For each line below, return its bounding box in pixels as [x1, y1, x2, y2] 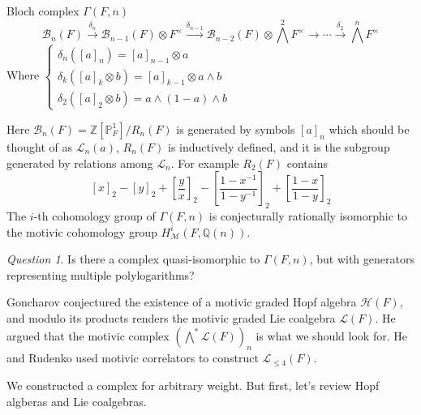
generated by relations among [6, 154, 153, 171]
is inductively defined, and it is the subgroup [167, 138, 390, 155]
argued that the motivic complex [6, 327, 170, 344]
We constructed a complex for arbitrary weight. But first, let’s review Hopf [6, 376, 380, 393]
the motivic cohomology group [6, 223, 157, 240]
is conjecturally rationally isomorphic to [208, 207, 407, 224]
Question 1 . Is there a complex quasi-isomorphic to [6, 250, 260, 267]
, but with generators [309, 250, 415, 267]
